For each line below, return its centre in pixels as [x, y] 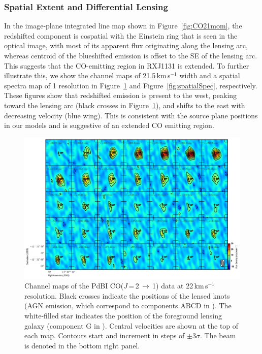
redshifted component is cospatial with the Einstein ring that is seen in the [121, 35]
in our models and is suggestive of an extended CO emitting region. [109, 125]
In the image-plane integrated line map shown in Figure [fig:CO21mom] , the [123, 26]
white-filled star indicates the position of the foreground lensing [123, 315]
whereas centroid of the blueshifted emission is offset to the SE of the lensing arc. [131, 55]
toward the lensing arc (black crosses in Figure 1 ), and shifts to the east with [125, 105]
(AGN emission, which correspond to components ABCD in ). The [128, 305]
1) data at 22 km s [180, 286]
